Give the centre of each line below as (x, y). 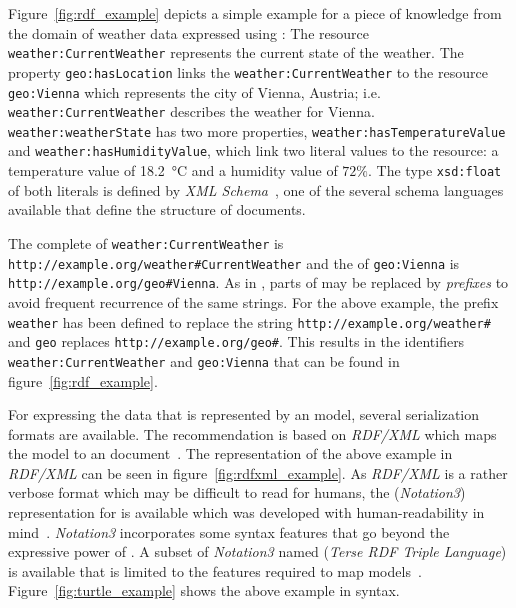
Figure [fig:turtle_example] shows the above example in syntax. (204, 590)
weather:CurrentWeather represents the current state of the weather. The (236, 52)
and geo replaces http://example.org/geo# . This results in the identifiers (236, 341)
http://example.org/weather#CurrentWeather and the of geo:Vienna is (234, 262)
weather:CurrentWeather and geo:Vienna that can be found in (204, 360)
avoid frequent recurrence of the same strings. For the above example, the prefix (253, 301)
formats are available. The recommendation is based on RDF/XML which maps (252, 433)
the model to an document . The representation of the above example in (230, 453)
